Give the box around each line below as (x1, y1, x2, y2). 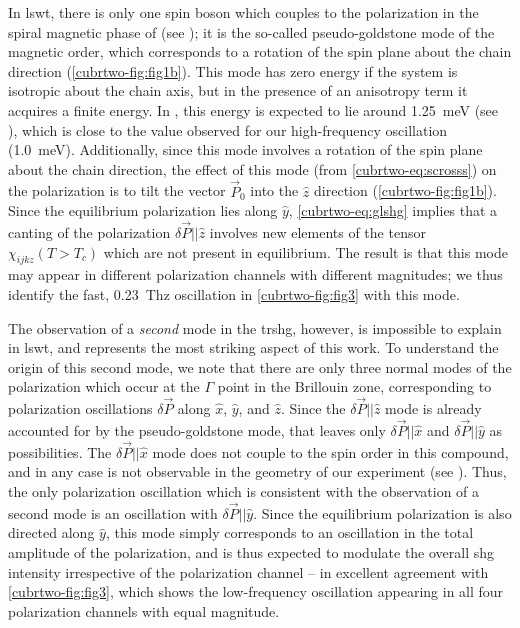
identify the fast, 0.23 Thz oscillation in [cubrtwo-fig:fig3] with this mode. (8, 283, 460, 304)
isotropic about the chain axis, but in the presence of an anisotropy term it (8, 80, 468, 101)
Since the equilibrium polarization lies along (8, 200, 278, 221)
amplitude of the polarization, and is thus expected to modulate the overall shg (8, 541, 495, 562)
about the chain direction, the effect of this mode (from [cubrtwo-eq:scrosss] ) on (8, 158, 497, 179)
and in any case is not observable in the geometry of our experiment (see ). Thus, (8, 461, 507, 482)
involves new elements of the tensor (209, 221, 426, 242)
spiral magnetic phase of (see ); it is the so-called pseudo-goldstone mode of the (8, 21, 495, 42)
